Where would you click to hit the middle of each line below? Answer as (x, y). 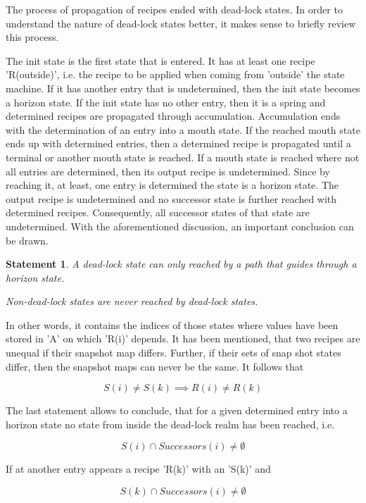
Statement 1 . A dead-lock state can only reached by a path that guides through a (181, 264)
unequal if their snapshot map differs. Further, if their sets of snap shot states (173, 353)
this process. (32, 37)
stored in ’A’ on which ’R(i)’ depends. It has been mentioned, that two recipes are (183, 339)
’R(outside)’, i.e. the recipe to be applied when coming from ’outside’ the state (175, 74)
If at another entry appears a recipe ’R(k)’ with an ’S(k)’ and (138, 469)
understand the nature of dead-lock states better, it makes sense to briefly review (181, 23)
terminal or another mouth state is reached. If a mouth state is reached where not (183, 157)
